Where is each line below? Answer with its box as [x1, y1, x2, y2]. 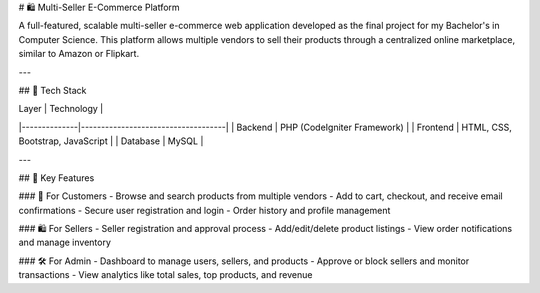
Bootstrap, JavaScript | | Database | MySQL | [18, 135, 204, 147]
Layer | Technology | [18, 103, 104, 115]
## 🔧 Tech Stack [18, 84, 87, 96]
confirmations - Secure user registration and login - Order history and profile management [18, 204, 391, 216]
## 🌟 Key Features [18, 171, 95, 184]
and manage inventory [18, 236, 112, 249]
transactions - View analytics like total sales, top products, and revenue [18, 269, 313, 281]
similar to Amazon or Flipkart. [18, 48, 140, 60]
